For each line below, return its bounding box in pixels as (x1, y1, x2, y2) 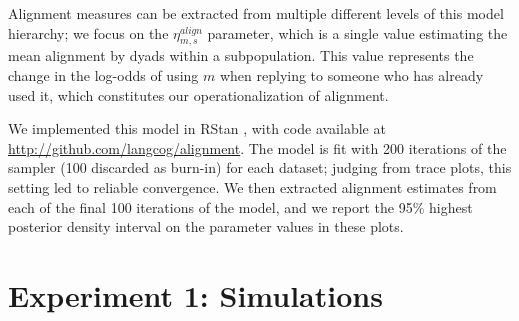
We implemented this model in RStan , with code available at (8, 118, 386, 139)
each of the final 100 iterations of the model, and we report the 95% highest (8, 196, 473, 217)
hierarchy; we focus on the (8, 22, 169, 43)
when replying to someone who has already (219, 64, 484, 85)
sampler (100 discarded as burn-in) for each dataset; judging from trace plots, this (8, 157, 512, 178)
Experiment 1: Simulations (8, 274, 383, 315)
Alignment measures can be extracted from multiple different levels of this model (8, 3, 504, 23)
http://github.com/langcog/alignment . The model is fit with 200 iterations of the (8, 137, 507, 158)
